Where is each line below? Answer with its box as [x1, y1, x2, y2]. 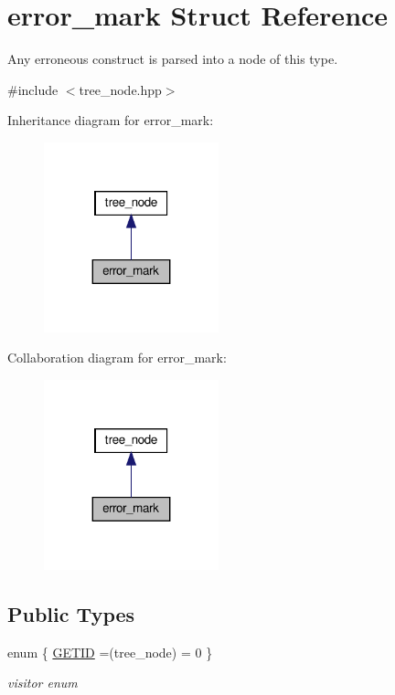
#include [7, 79, 59, 99]
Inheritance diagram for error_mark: [7, 111, 214, 130]
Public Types [7, 599, 135, 627]
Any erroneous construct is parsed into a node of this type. [7, 49, 338, 68]
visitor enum [7, 673, 78, 692]
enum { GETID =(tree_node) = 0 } [7, 642, 213, 661]
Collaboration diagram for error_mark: [7, 348, 227, 367]
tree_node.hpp [79, 79, 162, 99]
